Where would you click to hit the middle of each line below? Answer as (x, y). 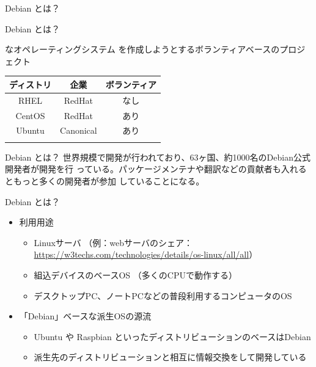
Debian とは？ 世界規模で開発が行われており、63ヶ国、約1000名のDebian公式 (158, 157)
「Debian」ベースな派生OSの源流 (85, 316)
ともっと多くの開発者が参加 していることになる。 (105, 180)
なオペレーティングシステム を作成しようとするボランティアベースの (142, 49)
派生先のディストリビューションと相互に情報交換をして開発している (170, 357)
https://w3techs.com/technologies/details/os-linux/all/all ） (146, 254)
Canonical (79, 130)
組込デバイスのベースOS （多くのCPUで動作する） (135, 274)
